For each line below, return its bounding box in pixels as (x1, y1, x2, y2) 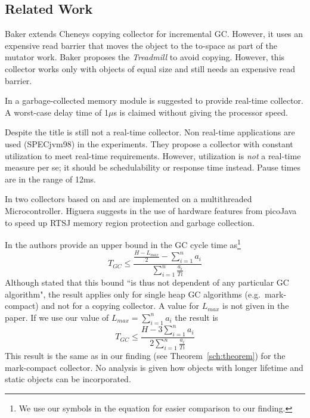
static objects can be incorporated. (5, 373, 131, 385)
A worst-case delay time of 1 (5, 106, 108, 118)
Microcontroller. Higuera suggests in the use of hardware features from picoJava (5, 204, 297, 216)
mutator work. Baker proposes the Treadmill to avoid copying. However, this (5, 51, 285, 63)
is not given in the (222, 299, 289, 312)
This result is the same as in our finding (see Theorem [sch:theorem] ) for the (5, 349, 286, 362)
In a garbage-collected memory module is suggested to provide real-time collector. (5, 94, 303, 107)
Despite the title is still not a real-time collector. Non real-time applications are (5, 126, 295, 138)
